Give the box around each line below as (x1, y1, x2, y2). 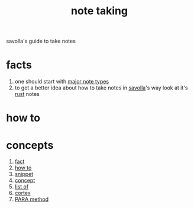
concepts (6, 138, 54, 152)
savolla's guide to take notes (6, 37, 76, 45)
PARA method (14, 196, 49, 203)
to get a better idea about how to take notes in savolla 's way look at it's (14, 84, 188, 91)
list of (14, 183, 29, 190)
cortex (14, 190, 31, 197)
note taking (70, 4, 128, 18)
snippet (14, 171, 34, 178)
